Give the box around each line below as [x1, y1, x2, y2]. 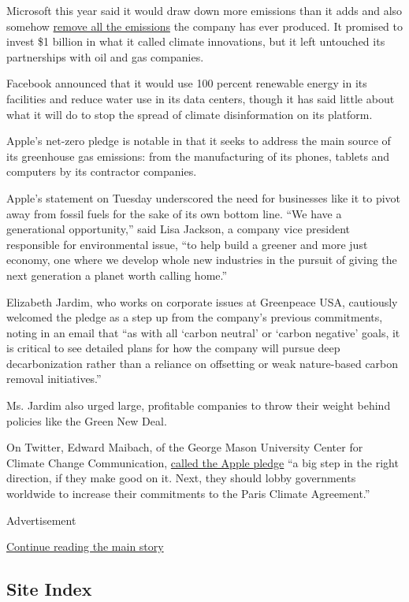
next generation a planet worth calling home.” [6, 266, 228, 283]
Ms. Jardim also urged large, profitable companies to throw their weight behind [6, 397, 391, 414]
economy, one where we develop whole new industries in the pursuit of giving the [6, 251, 397, 268]
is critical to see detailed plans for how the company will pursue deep [6, 340, 340, 356]
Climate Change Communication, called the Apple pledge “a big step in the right [6, 454, 399, 470]
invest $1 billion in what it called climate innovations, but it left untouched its [6, 33, 385, 50]
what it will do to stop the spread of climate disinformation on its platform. [6, 106, 373, 122]
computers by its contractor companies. [6, 163, 197, 180]
